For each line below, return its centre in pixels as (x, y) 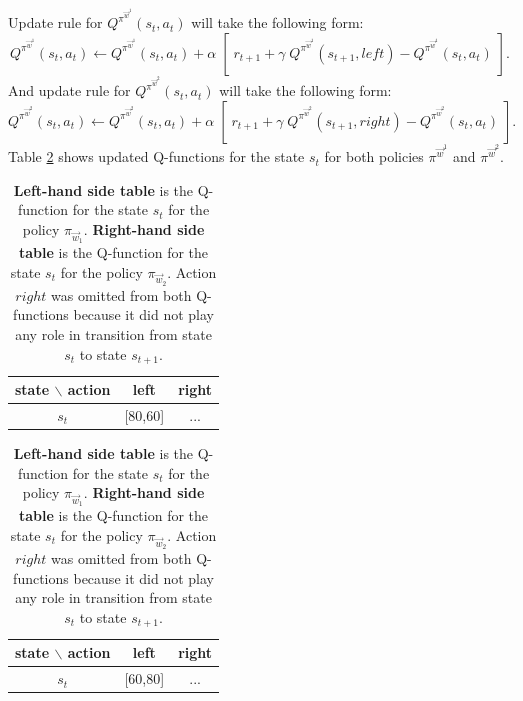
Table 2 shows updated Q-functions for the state (156, 156)
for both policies (374, 156)
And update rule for (69, 90)
